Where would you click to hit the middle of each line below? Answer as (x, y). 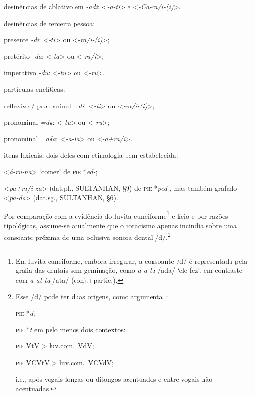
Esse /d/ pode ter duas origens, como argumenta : (92, 296)
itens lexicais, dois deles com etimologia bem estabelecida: (91, 155)
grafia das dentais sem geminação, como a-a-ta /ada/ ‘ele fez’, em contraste (129, 270)
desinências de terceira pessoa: (50, 23)
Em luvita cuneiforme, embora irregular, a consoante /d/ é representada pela (131, 260)
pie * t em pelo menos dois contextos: (70, 329)
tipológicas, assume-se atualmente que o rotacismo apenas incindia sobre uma (121, 225)
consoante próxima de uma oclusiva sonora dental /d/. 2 (87, 236)
